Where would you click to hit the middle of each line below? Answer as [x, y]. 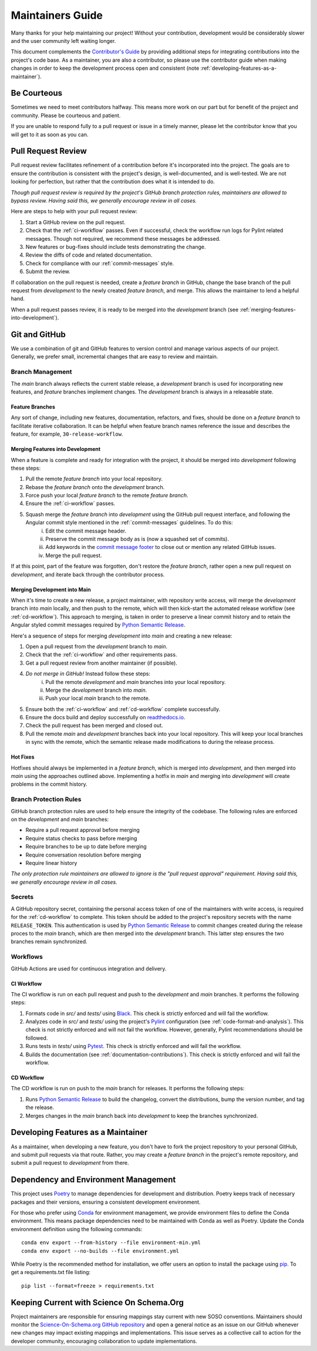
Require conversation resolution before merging [83, 855]
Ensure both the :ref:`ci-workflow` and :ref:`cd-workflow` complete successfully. [123, 709]
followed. [37, 1038]
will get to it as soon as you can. [50, 134]
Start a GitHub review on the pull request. [75, 222]
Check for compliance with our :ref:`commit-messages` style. [100, 263]
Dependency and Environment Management [93, 1180]
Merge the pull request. [74, 555]
